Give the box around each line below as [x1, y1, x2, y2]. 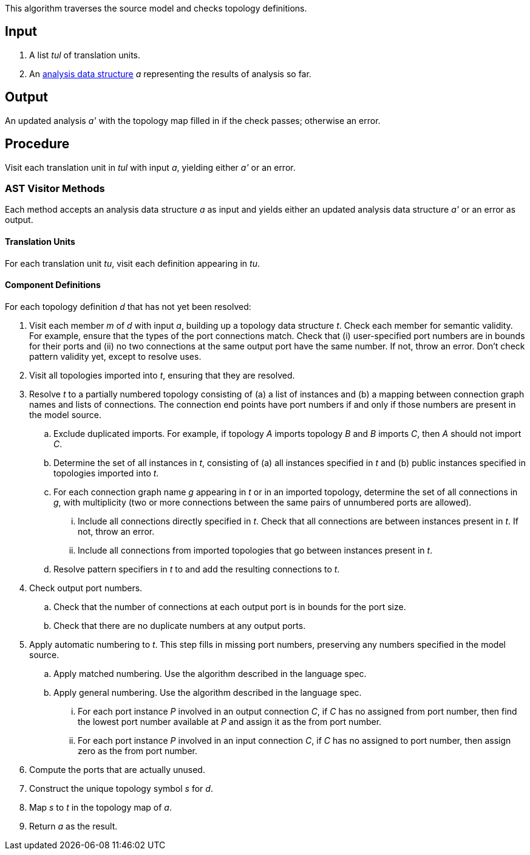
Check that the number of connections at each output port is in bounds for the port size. [53, 601, 406, 612]
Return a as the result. [29, 820, 118, 831]
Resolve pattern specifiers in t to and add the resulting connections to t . [53, 563, 340, 574]
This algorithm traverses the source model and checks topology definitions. [5, 3, 307, 13]
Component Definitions [5, 280, 101, 290]
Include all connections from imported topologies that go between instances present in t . [78, 544, 433, 555]
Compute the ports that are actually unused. [29, 764, 205, 775]
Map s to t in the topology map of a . [29, 802, 172, 812]
